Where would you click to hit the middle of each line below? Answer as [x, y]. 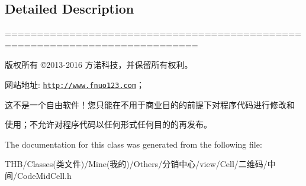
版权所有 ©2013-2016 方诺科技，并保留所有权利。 [99, 65]
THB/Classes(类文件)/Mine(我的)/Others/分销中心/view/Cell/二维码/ [136, 164]
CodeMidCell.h [44, 176]
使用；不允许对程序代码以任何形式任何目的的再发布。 [108, 124]
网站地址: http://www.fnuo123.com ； [75, 84]
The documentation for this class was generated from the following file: [133, 144]
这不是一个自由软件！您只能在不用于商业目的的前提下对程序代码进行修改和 [150, 104]
